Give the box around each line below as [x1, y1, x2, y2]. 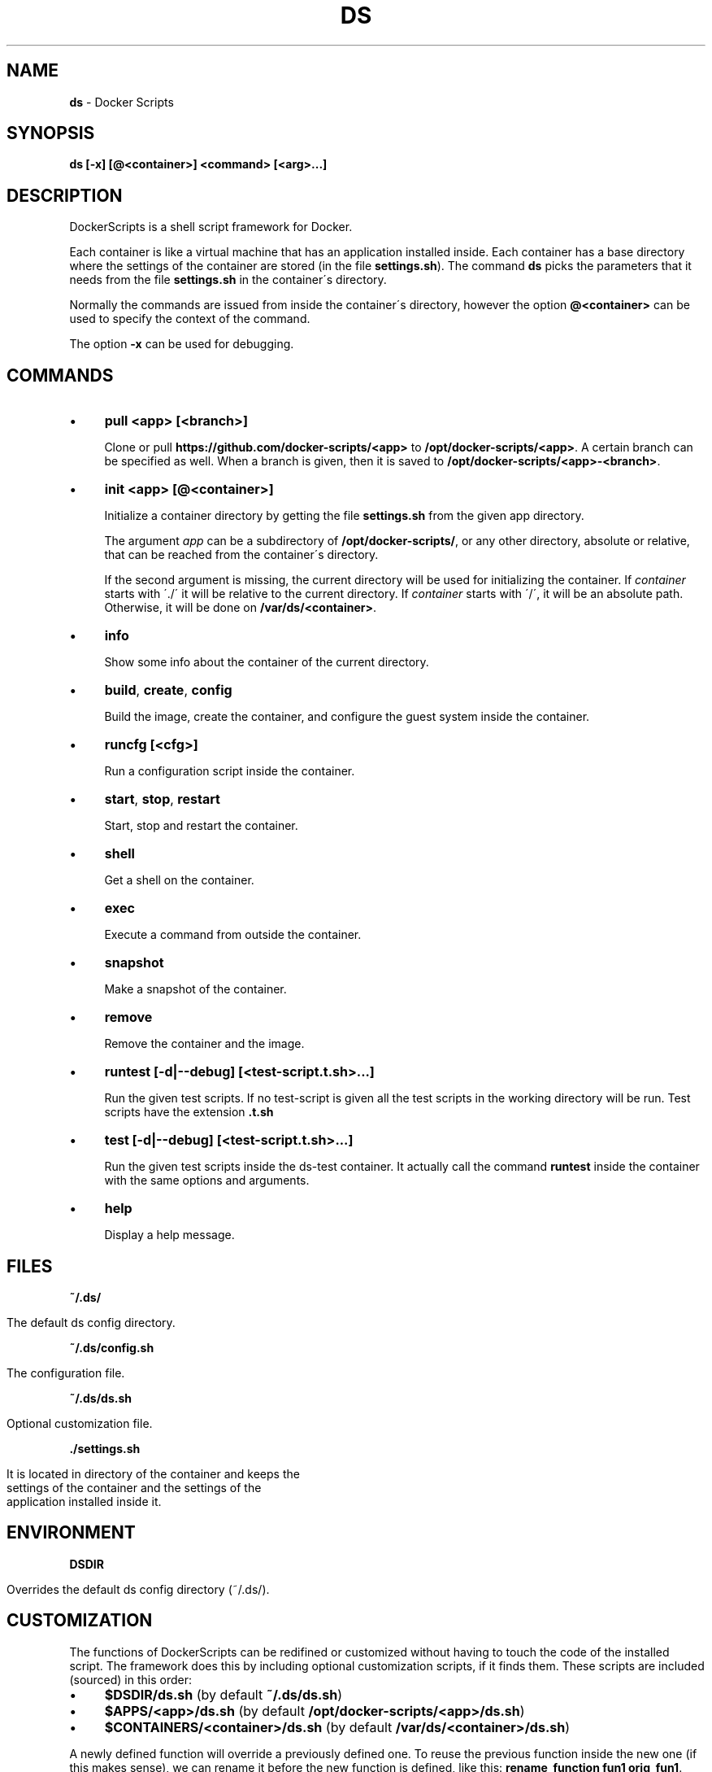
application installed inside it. [7, 1494, 162, 1508]
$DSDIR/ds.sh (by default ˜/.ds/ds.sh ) [104, 1686, 343, 1703]
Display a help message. [104, 1228, 235, 1242]
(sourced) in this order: [69, 1672, 193, 1687]
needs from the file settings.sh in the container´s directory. [69, 273, 387, 287]
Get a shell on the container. [104, 873, 254, 888]
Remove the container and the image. [104, 1037, 305, 1051]
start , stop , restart [104, 791, 220, 808]
